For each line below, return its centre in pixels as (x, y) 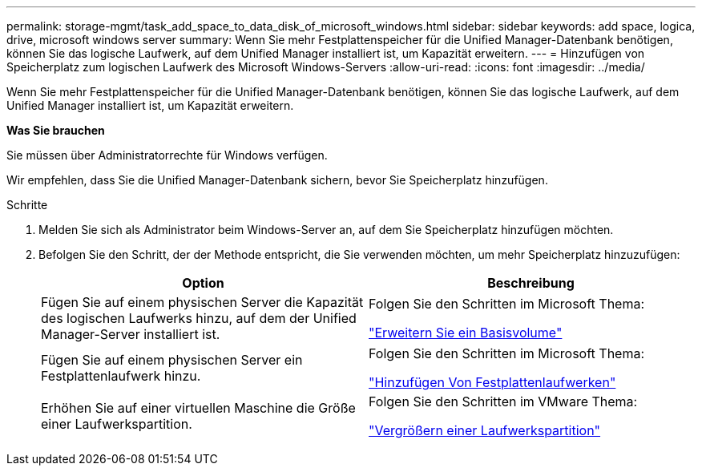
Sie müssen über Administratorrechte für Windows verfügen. (167, 155)
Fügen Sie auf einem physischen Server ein (172, 360)
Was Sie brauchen (56, 130)
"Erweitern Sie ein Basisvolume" (466, 333)
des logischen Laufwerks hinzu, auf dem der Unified (199, 318)
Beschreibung (531, 283)
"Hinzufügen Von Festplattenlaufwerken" (492, 382)
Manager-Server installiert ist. (131, 334)
